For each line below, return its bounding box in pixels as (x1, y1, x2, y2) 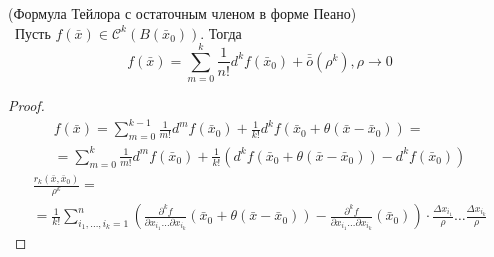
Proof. (8, 95, 45, 116)
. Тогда (200, 22, 242, 43)
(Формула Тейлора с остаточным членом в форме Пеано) (8, 3, 357, 23)
